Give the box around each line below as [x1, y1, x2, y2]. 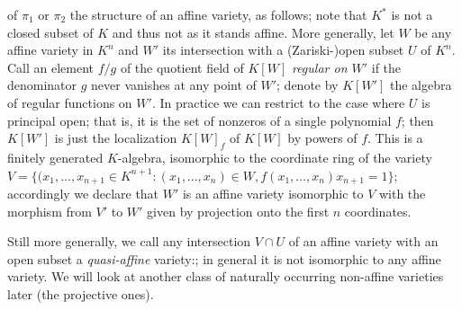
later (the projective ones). [7, 284, 154, 303]
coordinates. [344, 201, 412, 220]
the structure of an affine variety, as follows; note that [69, 5, 367, 23]
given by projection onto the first [147, 201, 330, 220]
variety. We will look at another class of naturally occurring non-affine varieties [7, 267, 444, 286]
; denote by [276, 75, 339, 94]
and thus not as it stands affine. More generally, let [112, 22, 394, 41]
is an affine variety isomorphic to [182, 184, 364, 202]
